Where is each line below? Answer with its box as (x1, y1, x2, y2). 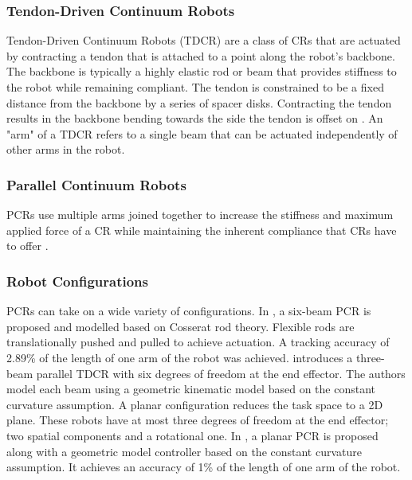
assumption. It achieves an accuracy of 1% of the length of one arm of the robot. (6, 459, 401, 475)
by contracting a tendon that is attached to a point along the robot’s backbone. (6, 47, 395, 64)
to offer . (6, 237, 49, 254)
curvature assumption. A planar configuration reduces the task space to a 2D (6, 396, 383, 412)
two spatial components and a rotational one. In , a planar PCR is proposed (6, 427, 379, 443)
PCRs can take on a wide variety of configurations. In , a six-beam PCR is (6, 302, 371, 319)
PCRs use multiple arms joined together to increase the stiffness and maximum (6, 206, 394, 223)
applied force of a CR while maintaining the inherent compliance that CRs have (6, 221, 397, 238)
